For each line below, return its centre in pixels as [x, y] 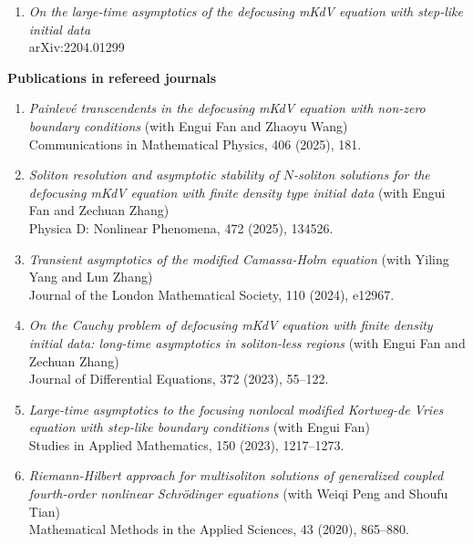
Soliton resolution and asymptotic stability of [154, 175]
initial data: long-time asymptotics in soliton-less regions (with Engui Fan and [247, 342]
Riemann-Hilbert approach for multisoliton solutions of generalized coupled [236, 475]
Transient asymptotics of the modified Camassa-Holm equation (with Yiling [239, 258]
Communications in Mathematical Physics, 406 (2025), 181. [195, 144]
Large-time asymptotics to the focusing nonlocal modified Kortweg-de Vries [236, 409]
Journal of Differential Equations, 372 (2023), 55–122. [179, 379]
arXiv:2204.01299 [77, 47]
